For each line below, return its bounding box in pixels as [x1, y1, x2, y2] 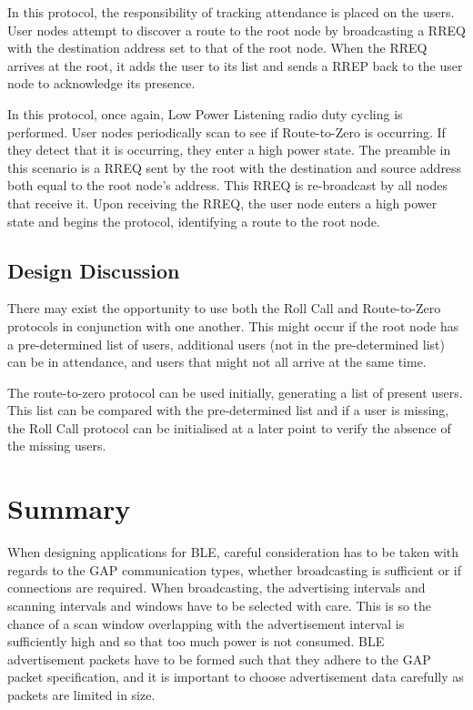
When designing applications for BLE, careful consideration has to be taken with [7, 543, 459, 562]
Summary [7, 490, 131, 527]
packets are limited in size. [7, 685, 156, 704]
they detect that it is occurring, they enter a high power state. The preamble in [7, 140, 451, 159]
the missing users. [7, 436, 106, 455]
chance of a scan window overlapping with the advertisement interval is [7, 614, 405, 633]
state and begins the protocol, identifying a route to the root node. [7, 211, 380, 230]
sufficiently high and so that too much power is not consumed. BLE [7, 632, 385, 651]
